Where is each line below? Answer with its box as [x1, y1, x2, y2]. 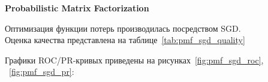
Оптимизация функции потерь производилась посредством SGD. [5, 22, 241, 34]
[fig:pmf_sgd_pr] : [9, 65, 74, 78]
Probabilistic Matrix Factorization [5, 2, 149, 14]
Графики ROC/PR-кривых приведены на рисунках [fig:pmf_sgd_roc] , [5, 53, 264, 66]
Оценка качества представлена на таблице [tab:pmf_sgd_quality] [5, 34, 245, 46]
